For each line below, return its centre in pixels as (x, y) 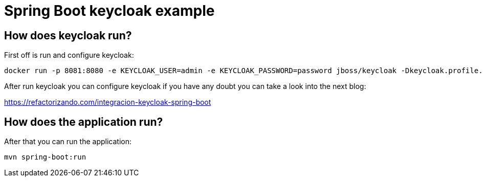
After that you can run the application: (68, 142)
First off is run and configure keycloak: (69, 55)
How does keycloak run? (68, 35)
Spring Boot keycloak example (109, 11)
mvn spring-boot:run (45, 157)
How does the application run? (84, 122)
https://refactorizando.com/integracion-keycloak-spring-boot (108, 102)
